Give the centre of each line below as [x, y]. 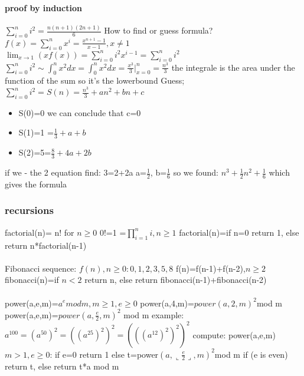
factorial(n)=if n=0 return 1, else [239, 232]
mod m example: [154, 314]
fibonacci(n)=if [32, 280]
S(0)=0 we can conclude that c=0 [80, 112]
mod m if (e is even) [251, 354]
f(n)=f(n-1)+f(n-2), [210, 268]
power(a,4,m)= [167, 303]
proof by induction [43, 7]
